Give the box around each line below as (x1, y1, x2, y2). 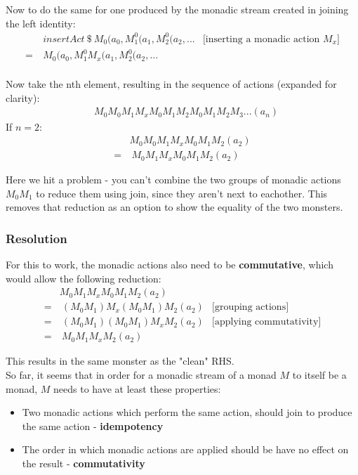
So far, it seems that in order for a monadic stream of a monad (6, 367, 277, 382)
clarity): (6, 90, 40, 105)
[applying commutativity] (212, 317, 321, 327)
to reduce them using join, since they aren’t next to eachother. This (36, 186, 328, 200)
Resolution (6, 229, 67, 247)
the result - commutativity (22, 456, 145, 471)
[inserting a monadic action (202, 34, 320, 44)
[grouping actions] (212, 302, 289, 313)
